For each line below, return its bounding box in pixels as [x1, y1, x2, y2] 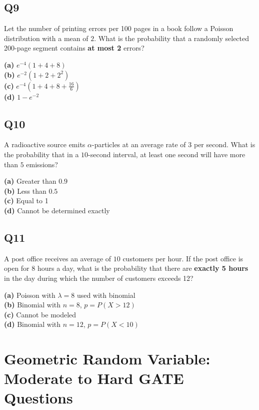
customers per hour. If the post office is [122, 253, 243, 263]
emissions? [26, 159, 58, 169]
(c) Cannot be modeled [4, 309, 76, 319]
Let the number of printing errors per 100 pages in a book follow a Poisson [4, 23, 233, 34]
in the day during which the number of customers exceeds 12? [4, 272, 193, 283]
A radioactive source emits [4, 139, 85, 150]
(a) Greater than [4, 176, 56, 186]
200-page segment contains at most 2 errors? [4, 43, 144, 53]
